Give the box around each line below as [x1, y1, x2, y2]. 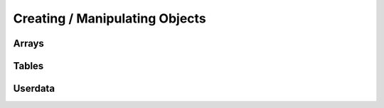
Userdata [13, 83, 55, 95]
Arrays [13, 37, 44, 49]
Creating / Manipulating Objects [13, 11, 206, 26]
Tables [13, 60, 44, 72]
